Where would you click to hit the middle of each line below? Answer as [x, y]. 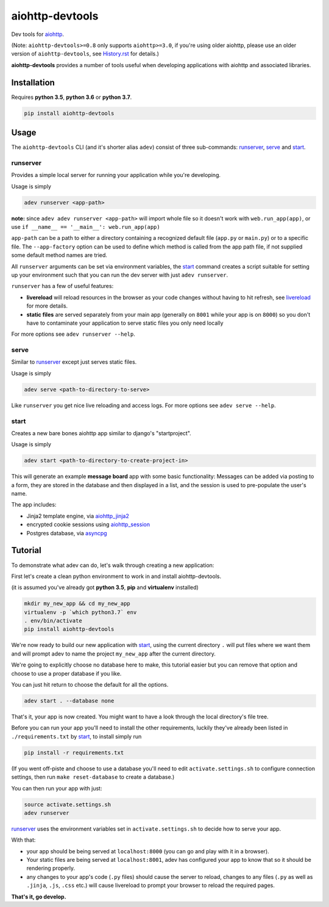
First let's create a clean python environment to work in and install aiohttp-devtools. [116, 576]
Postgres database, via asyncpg [67, 533]
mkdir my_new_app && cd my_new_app [77, 604]
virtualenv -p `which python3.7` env [80, 612]
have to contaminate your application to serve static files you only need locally [125, 323]
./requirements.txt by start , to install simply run [76, 736]
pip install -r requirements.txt [74, 753]
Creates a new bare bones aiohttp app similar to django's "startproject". [101, 433]
